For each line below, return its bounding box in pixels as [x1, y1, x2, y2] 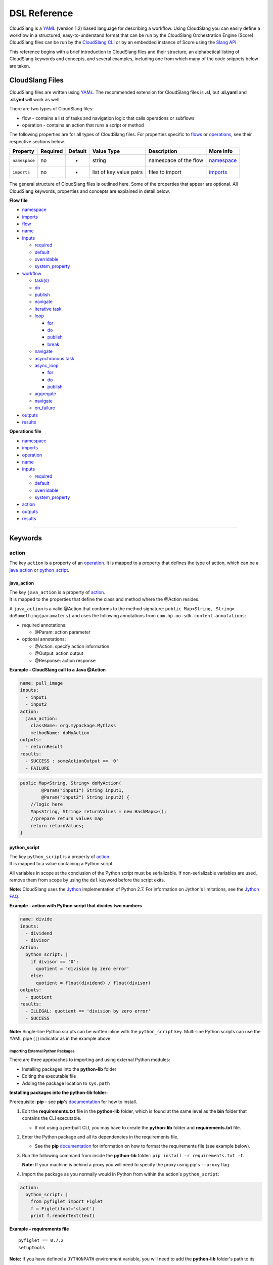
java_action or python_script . [9, 567, 69, 573]
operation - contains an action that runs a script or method [22, 122, 144, 128]
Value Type [92, 148, 120, 155]
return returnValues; [30, 823, 84, 828]
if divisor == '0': [30, 959, 79, 964]
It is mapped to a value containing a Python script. [9, 861, 114, 867]
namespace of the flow [148, 157, 204, 164]
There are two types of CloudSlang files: [9, 106, 94, 112]
